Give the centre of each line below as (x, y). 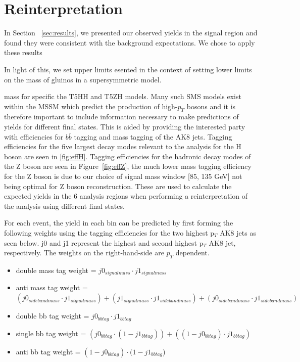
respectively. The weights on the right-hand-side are (84, 253)
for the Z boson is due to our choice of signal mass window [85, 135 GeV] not (123, 176)
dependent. (192, 253)
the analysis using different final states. (64, 206)
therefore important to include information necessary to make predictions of (121, 117)
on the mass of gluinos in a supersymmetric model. (83, 79)
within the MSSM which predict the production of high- (91, 106)
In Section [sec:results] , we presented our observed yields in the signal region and (131, 33)
